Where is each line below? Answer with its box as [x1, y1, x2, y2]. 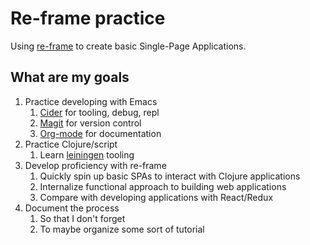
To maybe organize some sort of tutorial [39, 223, 205, 235]
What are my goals [10, 69, 130, 86]
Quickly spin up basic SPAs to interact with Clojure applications [39, 170, 301, 182]
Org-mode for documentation [39, 127, 162, 139]
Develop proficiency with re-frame [24, 159, 167, 171]
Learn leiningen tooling [39, 148, 135, 161]
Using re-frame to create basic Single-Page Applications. [10, 40, 247, 52]
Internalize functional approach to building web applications [39, 180, 287, 192]
